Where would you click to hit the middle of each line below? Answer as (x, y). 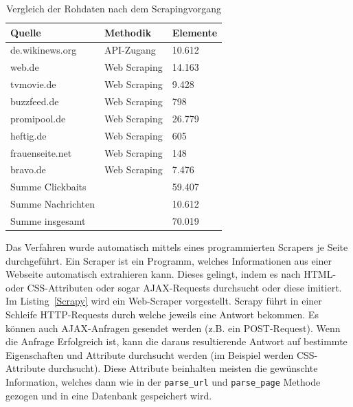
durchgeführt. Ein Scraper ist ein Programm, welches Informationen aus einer (169, 260)
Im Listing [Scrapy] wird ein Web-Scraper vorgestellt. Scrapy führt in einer (164, 301)
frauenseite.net (41, 152)
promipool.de (38, 118)
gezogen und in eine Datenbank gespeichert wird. (109, 395)
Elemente (195, 32)
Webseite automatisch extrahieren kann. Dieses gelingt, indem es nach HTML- (171, 274)
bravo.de (28, 169)
